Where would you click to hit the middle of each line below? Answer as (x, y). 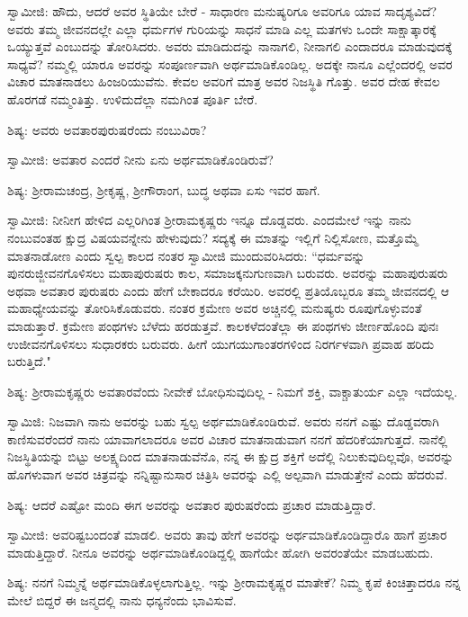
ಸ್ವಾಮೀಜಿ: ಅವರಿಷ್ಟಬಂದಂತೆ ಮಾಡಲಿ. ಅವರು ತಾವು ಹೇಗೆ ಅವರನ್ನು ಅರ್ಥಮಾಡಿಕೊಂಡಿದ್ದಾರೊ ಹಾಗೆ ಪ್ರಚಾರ (227, 535)
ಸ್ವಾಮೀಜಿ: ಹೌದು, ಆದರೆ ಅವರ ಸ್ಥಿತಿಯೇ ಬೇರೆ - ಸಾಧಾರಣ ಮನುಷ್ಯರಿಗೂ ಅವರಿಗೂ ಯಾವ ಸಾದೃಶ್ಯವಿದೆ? (222, 11)
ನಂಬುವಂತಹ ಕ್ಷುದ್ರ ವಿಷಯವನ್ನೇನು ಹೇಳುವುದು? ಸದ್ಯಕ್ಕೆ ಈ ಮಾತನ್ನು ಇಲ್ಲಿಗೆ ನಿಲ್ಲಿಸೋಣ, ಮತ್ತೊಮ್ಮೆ (213, 237)
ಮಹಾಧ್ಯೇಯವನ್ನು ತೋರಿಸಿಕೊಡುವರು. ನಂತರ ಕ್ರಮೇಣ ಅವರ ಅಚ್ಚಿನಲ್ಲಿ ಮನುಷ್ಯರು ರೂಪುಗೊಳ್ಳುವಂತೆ (215, 308)
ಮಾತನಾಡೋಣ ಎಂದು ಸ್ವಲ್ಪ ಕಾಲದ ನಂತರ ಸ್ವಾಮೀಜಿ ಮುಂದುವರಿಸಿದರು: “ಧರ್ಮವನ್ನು (186, 255)
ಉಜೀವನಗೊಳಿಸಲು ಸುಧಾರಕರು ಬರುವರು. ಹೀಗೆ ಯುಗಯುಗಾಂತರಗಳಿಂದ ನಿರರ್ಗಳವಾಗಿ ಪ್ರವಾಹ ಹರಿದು (221, 343)
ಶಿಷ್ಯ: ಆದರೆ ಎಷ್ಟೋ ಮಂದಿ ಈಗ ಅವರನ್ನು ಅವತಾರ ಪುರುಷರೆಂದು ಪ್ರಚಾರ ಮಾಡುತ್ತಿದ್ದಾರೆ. (192, 504)
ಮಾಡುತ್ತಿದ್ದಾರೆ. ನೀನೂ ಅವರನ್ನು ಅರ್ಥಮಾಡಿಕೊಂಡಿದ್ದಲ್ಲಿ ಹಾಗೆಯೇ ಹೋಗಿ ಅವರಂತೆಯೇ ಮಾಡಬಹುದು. (220, 552)
